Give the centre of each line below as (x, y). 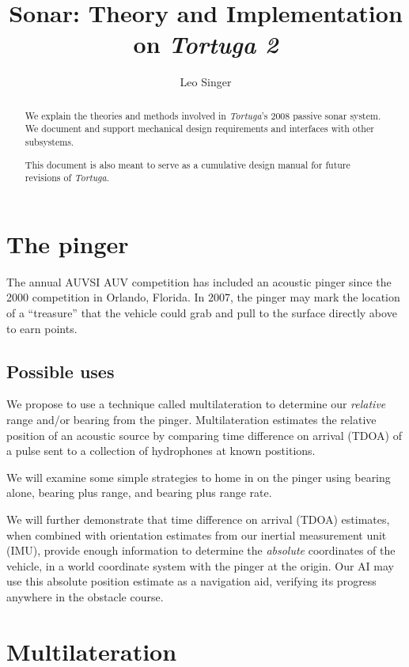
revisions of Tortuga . (67, 178)
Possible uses (61, 371)
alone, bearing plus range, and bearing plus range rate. (139, 493)
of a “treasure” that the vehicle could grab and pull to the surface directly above (202, 313)
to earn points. (42, 328)
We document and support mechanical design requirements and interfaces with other (199, 129)
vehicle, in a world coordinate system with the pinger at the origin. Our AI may (200, 565)
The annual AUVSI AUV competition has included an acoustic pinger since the (199, 281)
